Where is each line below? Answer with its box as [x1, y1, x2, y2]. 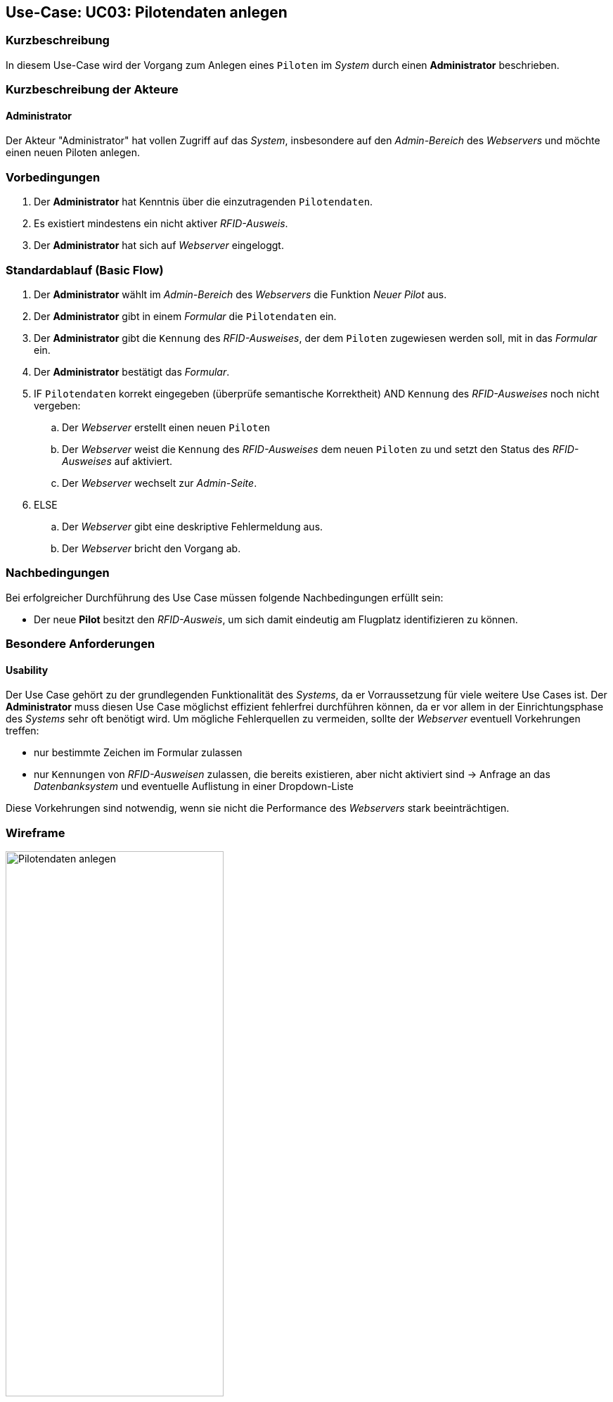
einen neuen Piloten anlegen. [6, 146, 140, 159]
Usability [6, 663, 49, 676]
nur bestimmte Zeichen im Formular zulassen [34, 746, 243, 759]
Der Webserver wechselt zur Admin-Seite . [62, 476, 257, 489]
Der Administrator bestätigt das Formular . [34, 365, 230, 378]
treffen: [6, 725, 39, 737]
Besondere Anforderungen [6, 637, 155, 651]
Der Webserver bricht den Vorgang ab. [62, 542, 241, 554]
